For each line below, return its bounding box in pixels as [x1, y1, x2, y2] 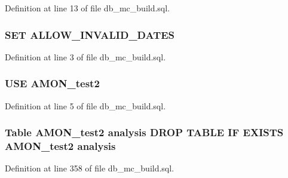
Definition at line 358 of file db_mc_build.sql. [5, 162, 174, 174]
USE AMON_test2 [5, 76, 100, 91]
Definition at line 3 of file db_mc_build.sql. [5, 50, 166, 63]
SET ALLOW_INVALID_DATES [5, 27, 175, 42]
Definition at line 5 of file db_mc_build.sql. [5, 99, 166, 112]
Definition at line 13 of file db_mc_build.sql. [5, 2, 170, 14]
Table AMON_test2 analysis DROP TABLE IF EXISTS [5, 125, 284, 140]
